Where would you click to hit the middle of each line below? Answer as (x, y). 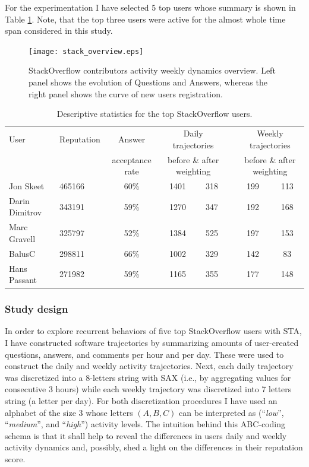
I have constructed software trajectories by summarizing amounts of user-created (152, 342)
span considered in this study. (59, 31)
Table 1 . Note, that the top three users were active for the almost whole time (145, 19)
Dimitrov (26, 212)
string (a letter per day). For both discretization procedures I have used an (141, 400)
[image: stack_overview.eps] (86, 51)
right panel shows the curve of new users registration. (126, 93)
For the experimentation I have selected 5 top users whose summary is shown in (150, 7)
